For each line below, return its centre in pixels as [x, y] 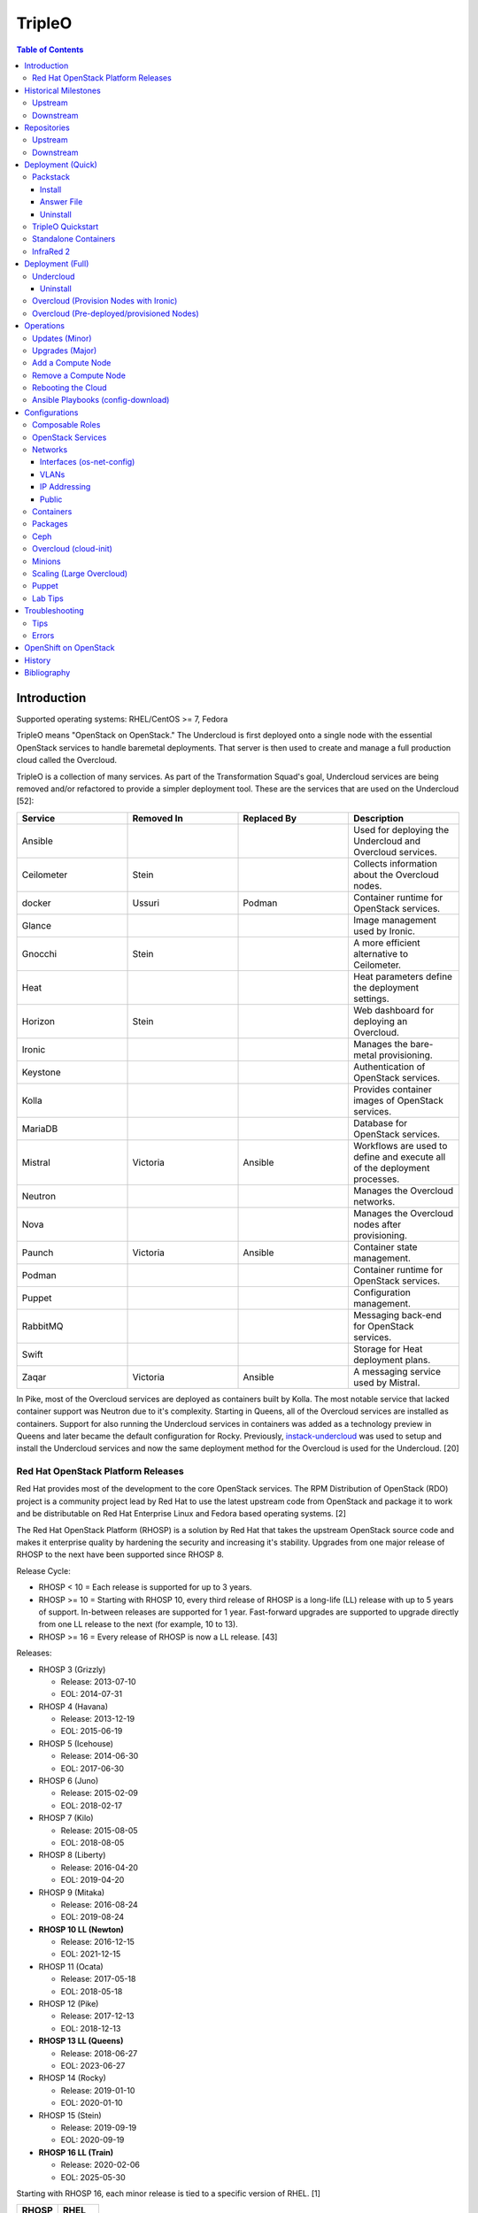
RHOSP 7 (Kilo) [66, 1818]
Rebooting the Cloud [69, 388]
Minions [46, 561]
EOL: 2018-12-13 [91, 2028]
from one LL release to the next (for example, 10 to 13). [138, 1624]
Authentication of [389, 1067]
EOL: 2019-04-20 [93, 1880]
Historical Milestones [62, 90]
